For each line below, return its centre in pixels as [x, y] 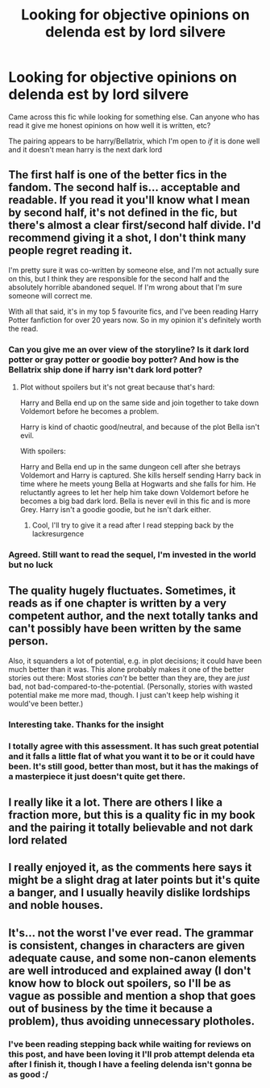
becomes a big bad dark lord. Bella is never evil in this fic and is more [135, 501]
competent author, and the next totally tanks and [133, 616]
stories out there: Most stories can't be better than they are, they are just [129, 677]
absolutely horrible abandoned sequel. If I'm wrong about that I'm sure [125, 287]
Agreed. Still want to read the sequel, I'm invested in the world [132, 554]
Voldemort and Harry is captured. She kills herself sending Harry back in [141, 475]
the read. [23, 328]
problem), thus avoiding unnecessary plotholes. [132, 1021]
